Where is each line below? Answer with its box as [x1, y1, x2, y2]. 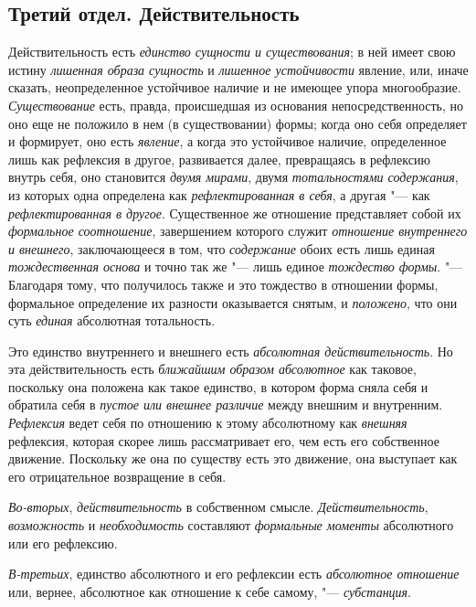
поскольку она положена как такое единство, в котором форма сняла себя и [8, 377, 428, 396]
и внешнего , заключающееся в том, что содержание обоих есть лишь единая [8, 239, 435, 258]
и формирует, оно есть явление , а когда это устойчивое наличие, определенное [8, 132, 447, 151]
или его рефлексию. [8, 533, 118, 552]
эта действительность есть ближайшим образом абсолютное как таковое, [8, 359, 417, 378]
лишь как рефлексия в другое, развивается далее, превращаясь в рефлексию [8, 149, 430, 168]
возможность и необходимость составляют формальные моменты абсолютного [8, 516, 454, 535]
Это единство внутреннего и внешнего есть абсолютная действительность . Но [8, 341, 453, 360]
